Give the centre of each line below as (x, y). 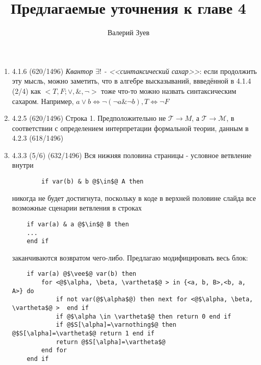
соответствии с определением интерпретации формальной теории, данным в (130, 128)
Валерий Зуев (128, 32)
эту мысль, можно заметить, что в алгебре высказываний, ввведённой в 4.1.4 (132, 81)
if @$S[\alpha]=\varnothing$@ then (116, 325)
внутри (23, 165)
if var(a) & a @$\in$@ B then (78, 224)
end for (54, 350)
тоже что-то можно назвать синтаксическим (169, 90)
